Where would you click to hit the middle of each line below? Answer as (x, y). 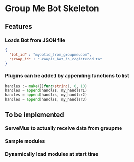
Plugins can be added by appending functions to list (67, 76)
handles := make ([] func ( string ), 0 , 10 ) (46, 86)
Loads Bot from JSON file (35, 40)
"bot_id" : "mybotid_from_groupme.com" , (50, 54)
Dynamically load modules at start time (52, 154)
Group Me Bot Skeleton (52, 8)
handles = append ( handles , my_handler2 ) (46, 95)
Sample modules (25, 141)
